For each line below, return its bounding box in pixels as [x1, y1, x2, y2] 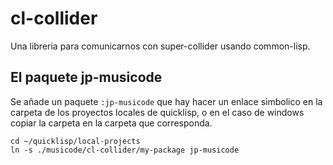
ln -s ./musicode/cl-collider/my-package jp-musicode [10, 145, 240, 155]
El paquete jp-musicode [10, 69, 163, 86]
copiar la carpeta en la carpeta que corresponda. [10, 117, 213, 129]
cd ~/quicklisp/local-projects [10, 136, 141, 146]
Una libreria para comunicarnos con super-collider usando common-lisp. [10, 40, 311, 52]
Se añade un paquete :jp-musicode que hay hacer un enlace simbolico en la [10, 95, 323, 107]
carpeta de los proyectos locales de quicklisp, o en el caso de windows [10, 106, 305, 118]
